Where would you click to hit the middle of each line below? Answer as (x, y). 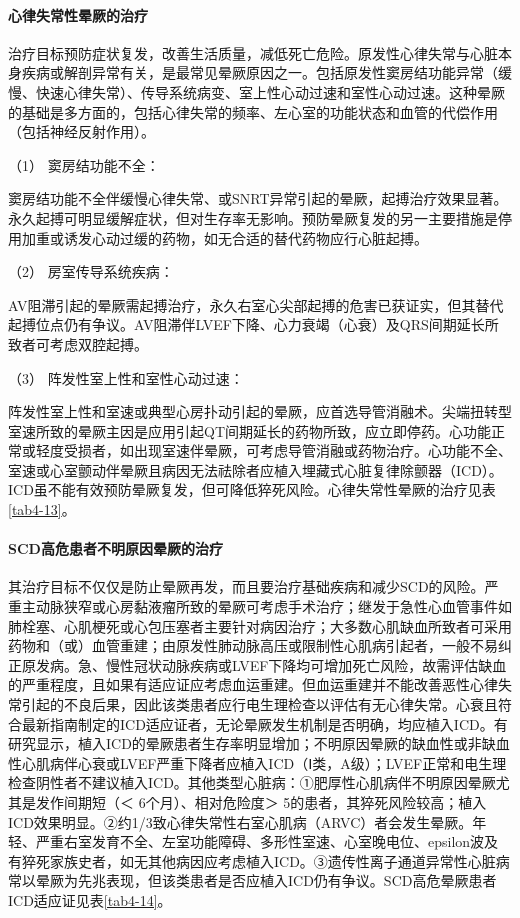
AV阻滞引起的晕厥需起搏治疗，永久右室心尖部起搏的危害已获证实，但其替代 (256, 304)
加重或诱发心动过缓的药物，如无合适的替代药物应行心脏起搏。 (224, 237)
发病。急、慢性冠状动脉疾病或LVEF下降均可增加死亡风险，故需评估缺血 (271, 664)
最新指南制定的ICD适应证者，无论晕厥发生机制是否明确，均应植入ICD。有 (264, 723)
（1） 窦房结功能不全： (84, 164)
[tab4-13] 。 (42, 509)
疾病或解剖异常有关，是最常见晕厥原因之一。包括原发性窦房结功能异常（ (259, 72)
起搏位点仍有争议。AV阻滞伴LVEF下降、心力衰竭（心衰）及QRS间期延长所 (253, 324)
